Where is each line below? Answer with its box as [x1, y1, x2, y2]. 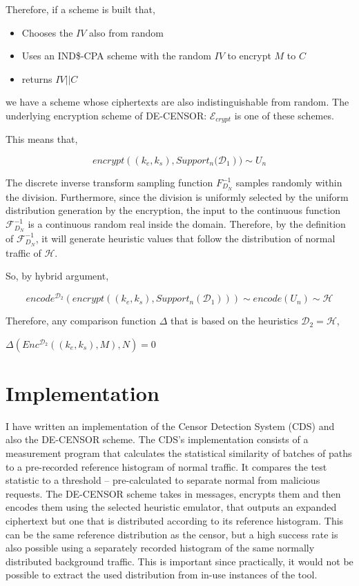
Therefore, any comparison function [6, 313, 156, 328]
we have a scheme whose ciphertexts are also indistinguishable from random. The [6, 95, 349, 109]
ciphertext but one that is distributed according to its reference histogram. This [6, 513, 344, 527]
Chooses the [21, 25, 73, 39]
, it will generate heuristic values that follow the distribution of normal [35, 231, 336, 245]
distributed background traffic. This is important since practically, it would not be [6, 554, 353, 568]
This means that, [6, 132, 78, 146]
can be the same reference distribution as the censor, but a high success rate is [6, 527, 338, 541]
